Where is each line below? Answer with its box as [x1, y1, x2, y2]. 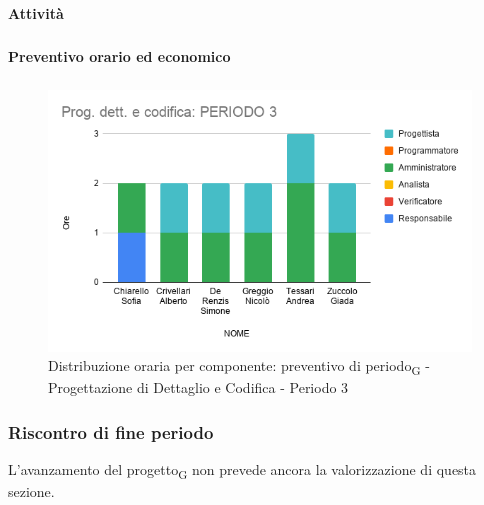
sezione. [8, 481, 55, 502]
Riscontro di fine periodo [8, 419, 214, 444]
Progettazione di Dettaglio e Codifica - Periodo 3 [48, 377, 349, 398]
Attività [8, 2, 64, 23]
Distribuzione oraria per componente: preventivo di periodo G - [48, 355, 430, 379]
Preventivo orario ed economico [8, 45, 231, 66]
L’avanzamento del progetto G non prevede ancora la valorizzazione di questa [8, 459, 477, 483]
